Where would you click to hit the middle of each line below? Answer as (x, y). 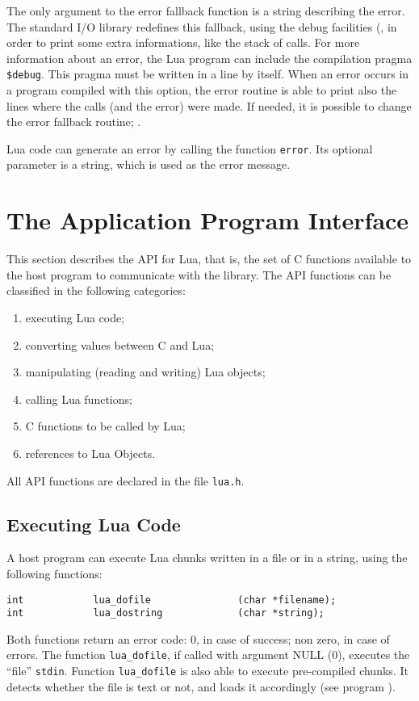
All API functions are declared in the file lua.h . (126, 480)
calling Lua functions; (79, 399)
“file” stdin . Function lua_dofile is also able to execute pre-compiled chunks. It (207, 671)
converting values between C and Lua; (120, 344)
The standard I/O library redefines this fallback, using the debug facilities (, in (202, 26)
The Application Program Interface (208, 220)
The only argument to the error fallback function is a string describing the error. (206, 10)
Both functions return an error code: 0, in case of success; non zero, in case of (198, 638)
